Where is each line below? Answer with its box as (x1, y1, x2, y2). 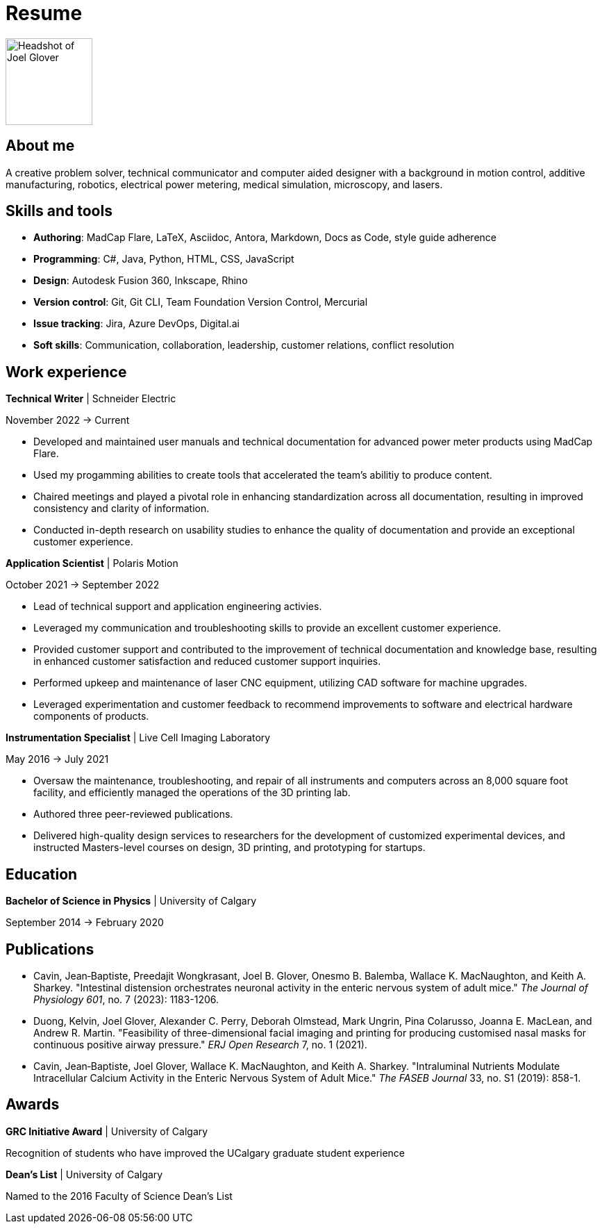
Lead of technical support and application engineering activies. (33, 600, 322, 613)
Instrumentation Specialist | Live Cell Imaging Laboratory (6, 732, 271, 744)
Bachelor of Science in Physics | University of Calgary (6, 895, 257, 907)
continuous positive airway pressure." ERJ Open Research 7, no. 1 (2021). (33, 1038, 367, 1050)
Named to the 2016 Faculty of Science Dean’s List (6, 1189, 233, 1202)
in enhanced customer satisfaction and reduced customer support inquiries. (33, 655, 381, 668)
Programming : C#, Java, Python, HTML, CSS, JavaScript (33, 253, 294, 265)
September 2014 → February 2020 (6, 916, 164, 929)
